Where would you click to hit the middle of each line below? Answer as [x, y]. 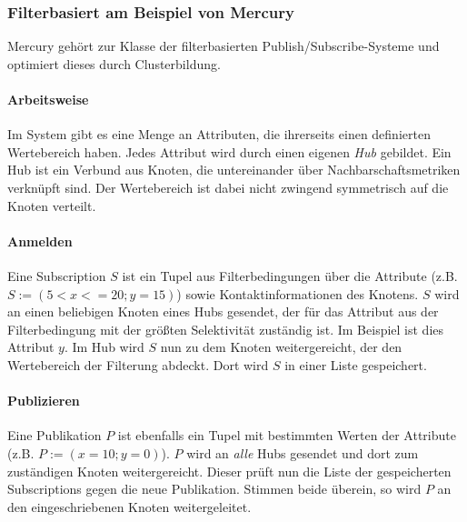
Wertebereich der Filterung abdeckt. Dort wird [138, 364]
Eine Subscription [57, 275]
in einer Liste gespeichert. [356, 364]
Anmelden [40, 241]
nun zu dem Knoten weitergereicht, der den [281, 347]
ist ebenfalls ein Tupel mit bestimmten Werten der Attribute [287, 435]
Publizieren [44, 401]
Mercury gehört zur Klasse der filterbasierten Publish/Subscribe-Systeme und [224, 46]
